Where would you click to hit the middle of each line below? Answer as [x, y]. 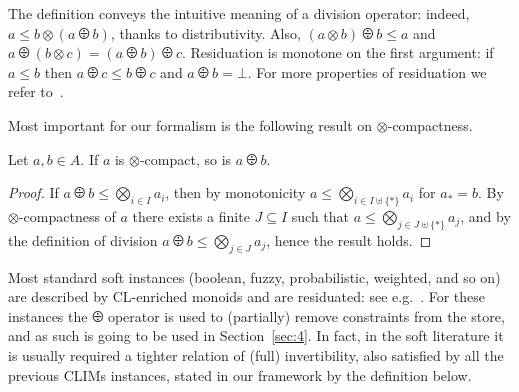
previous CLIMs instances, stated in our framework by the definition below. [240, 374]
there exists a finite [191, 215]
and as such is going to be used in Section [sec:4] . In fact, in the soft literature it [256, 335]
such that [320, 215]
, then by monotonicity [235, 192]
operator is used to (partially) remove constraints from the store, [306, 315]
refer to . [36, 91]
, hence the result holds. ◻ [349, 239]
